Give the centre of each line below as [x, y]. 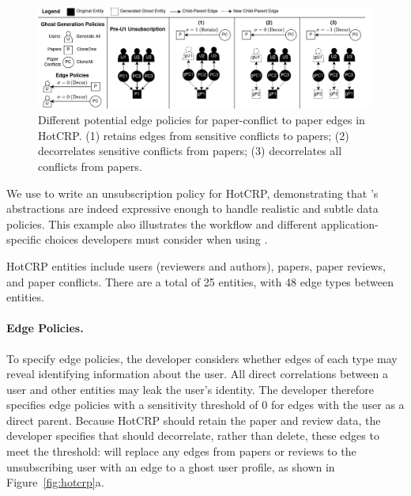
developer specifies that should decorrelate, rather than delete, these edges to [193, 435]
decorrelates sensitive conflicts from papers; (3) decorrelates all [190, 151]
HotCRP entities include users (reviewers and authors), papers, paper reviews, [196, 265]
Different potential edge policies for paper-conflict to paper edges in [202, 120]
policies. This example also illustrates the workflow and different [162, 223]
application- [350, 223]
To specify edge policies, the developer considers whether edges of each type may [202, 358]
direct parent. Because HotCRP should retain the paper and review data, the [194, 420]
